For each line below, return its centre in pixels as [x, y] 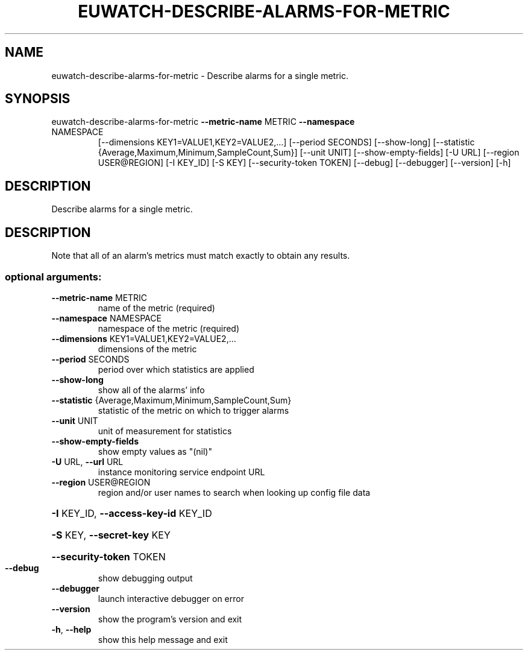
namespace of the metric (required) [169, 328]
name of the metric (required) [156, 308]
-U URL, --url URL [87, 461]
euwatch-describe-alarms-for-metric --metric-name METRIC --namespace [203, 122]
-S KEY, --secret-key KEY [111, 535]
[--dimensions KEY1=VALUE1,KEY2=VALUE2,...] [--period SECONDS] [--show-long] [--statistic [286, 142]
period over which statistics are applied [176, 369]
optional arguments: [53, 277]
